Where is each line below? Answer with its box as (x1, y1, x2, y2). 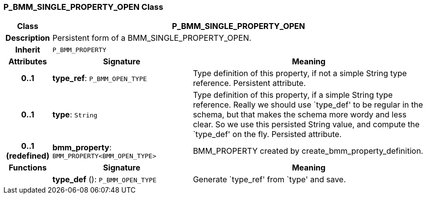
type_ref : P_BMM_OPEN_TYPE (52, 73, 147, 84)
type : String (52, 110, 98, 120)
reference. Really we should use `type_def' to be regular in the (193, 100, 423, 110)
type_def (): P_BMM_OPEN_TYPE (52, 174, 157, 185)
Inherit (15, 45, 40, 55)
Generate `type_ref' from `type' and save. (193, 174, 346, 185)
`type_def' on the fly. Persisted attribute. (193, 129, 342, 140)
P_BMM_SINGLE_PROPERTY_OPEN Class (3, 2, 164, 12)
